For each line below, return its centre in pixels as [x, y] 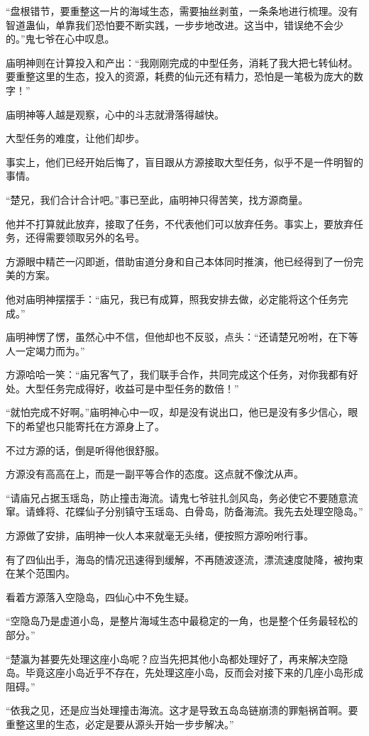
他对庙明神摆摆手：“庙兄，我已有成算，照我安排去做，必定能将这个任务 [172, 298]
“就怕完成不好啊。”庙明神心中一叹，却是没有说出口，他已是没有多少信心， [177, 412]
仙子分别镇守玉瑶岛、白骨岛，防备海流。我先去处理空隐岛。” [224, 511]
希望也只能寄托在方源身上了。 [95, 426]
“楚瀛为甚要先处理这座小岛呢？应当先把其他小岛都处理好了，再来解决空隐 [177, 658]
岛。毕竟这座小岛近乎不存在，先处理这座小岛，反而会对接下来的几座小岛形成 [184, 672]
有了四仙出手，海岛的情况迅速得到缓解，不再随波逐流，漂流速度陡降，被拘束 [184, 559]
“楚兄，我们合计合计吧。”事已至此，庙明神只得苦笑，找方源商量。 [157, 199]
